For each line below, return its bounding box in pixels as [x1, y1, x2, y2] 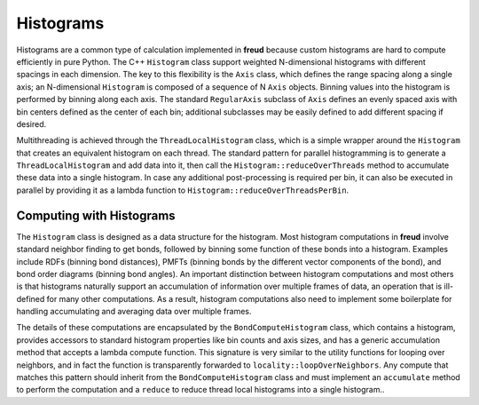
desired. [16, 118, 47, 129]
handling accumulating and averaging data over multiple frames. [16, 306, 252, 317]
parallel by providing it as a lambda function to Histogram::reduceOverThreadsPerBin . [16, 185, 349, 195]
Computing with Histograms [16, 208, 177, 223]
